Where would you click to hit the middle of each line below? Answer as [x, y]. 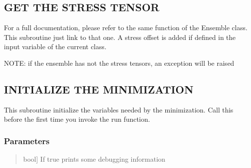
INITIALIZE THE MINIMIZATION [99, 89]
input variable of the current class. [55, 47]
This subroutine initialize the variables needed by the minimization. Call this [119, 109]
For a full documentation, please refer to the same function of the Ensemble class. [126, 28]
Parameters [27, 140]
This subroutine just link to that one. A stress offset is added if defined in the [120, 37]
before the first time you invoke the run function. [77, 119]
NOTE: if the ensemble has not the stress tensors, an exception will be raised [119, 63]
